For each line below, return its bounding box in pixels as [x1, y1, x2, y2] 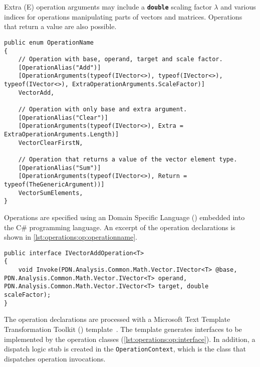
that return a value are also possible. [4, 21, 117, 32]
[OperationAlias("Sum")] [18, 164, 101, 171]
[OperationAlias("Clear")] [18, 114, 108, 121]
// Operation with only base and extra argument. [18, 106, 187, 113]
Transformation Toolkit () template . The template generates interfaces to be [4, 323, 242, 334]
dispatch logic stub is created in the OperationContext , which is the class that [4, 343, 246, 354]
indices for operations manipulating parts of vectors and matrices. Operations [4, 11, 242, 22]
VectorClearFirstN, [18, 139, 83, 146]
